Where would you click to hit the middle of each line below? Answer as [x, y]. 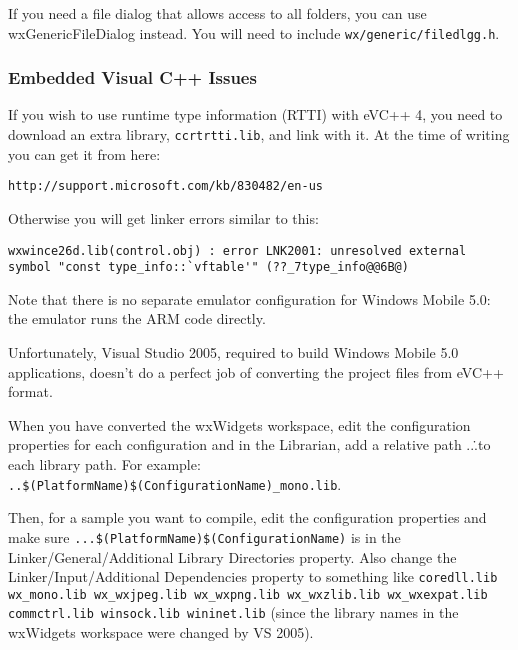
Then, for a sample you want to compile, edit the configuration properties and [247, 517]
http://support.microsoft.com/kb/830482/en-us [165, 186]
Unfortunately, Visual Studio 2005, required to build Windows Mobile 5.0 [233, 352]
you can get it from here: [84, 153]
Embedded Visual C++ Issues [132, 77]
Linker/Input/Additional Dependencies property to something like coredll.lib [253, 576]
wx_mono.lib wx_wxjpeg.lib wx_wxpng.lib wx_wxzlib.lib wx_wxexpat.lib [248, 594]
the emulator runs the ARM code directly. [137, 318]
